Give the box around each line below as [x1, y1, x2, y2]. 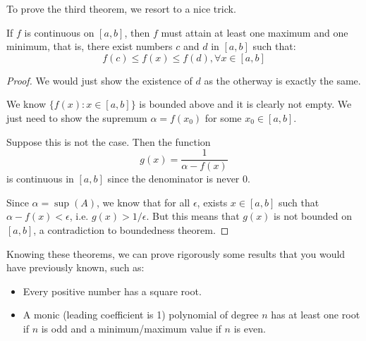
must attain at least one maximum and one [161, 25, 348, 39]
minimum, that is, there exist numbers [6, 39, 173, 54]
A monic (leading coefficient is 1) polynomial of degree [23, 307, 259, 322]
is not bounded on [274, 209, 353, 223]
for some [205, 110, 242, 125]
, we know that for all [97, 194, 190, 209]
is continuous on [24, 25, 94, 39]
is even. [233, 321, 266, 335]
